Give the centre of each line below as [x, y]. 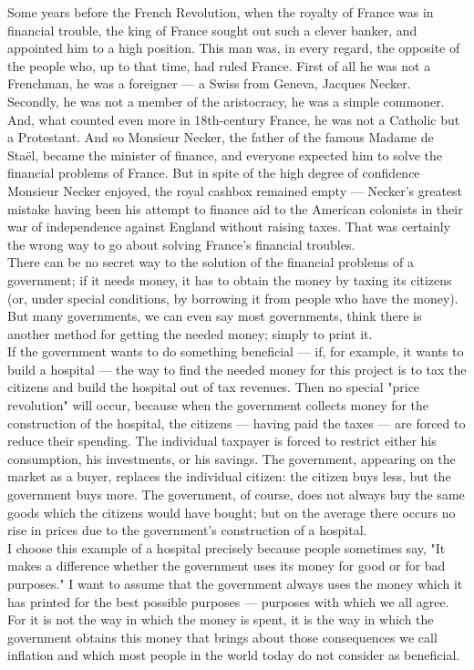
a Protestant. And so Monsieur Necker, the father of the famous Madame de [221, 137]
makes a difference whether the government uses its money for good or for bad [227, 566]
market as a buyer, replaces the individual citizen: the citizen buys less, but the [229, 476]
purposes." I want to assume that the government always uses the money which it [235, 583]
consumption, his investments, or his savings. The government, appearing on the [232, 458]
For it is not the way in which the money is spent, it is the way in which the [221, 619]
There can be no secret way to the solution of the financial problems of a [211, 262]
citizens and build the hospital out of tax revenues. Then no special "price [214, 387]
